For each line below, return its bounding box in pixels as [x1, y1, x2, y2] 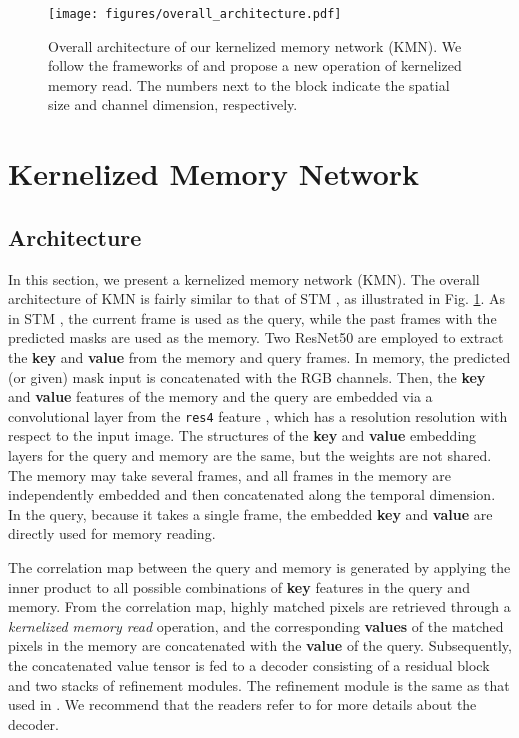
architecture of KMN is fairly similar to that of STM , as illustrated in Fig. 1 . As [8, 288, 506, 309]
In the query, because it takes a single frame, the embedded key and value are [8, 503, 493, 524]
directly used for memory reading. [8, 523, 216, 544]
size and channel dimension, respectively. [48, 94, 298, 115]
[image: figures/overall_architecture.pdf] [48, 7, 342, 21]
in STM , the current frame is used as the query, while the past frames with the [8, 307, 497, 328]
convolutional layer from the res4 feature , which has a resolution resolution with [8, 405, 508, 426]
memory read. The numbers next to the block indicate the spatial [48, 74, 450, 95]
